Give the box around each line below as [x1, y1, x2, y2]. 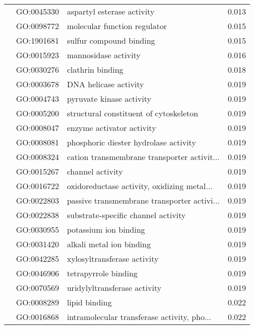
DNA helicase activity [67, 78, 144, 90]
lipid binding [67, 296, 112, 308]
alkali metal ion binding [67, 238, 151, 250]
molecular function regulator [67, 20, 167, 32]
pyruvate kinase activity [67, 93, 152, 104]
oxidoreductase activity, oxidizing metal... [67, 180, 213, 192]
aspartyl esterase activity [67, 6, 155, 17]
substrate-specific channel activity [67, 209, 186, 221]
